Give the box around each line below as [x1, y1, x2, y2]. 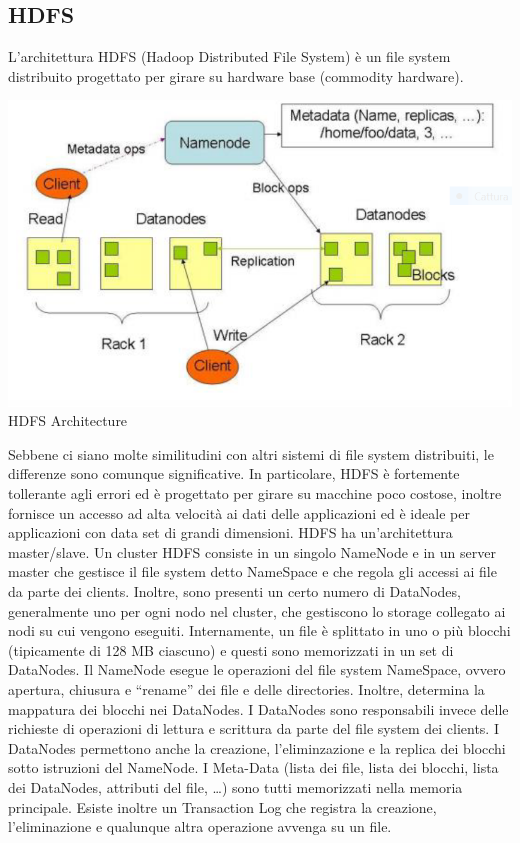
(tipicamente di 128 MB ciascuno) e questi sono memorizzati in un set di [8, 639, 454, 660]
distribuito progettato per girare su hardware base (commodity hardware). [8, 65, 464, 86]
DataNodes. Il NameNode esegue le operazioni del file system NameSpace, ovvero [8, 659, 506, 680]
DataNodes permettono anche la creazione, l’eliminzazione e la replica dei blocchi [8, 737, 506, 758]
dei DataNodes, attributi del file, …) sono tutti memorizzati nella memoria [8, 776, 463, 797]
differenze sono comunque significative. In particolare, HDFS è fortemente [8, 463, 460, 484]
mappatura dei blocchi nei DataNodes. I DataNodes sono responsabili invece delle [8, 698, 509, 719]
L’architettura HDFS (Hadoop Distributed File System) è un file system [8, 46, 451, 67]
